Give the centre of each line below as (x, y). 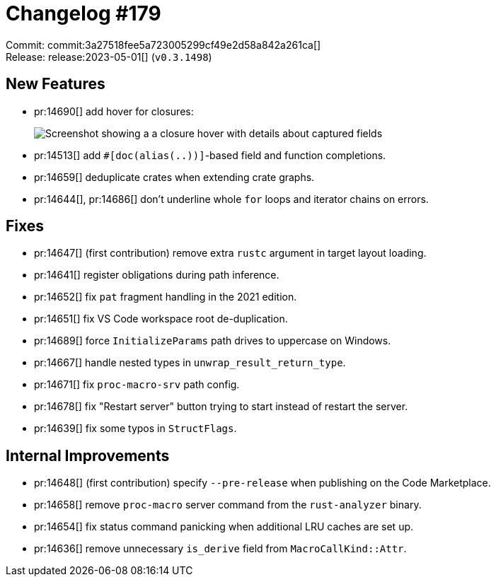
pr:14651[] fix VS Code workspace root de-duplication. (161, 319)
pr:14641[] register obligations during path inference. (157, 275)
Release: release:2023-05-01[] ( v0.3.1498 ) (109, 57)
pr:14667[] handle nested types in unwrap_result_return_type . (190, 363)
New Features (56, 84)
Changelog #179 (83, 13)
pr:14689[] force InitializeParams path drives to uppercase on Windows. (213, 341)
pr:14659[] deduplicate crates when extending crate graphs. (174, 177)
